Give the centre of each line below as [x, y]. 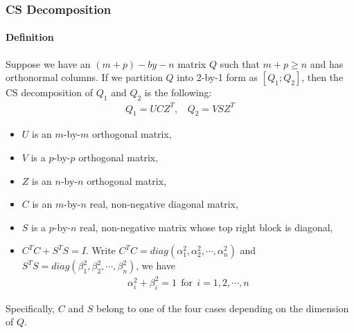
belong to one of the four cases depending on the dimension [223, 308]
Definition [30, 37]
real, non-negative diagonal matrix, [164, 204]
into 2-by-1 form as [218, 77]
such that [240, 63]
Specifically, [30, 308]
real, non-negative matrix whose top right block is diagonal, [206, 227]
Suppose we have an [48, 63]
